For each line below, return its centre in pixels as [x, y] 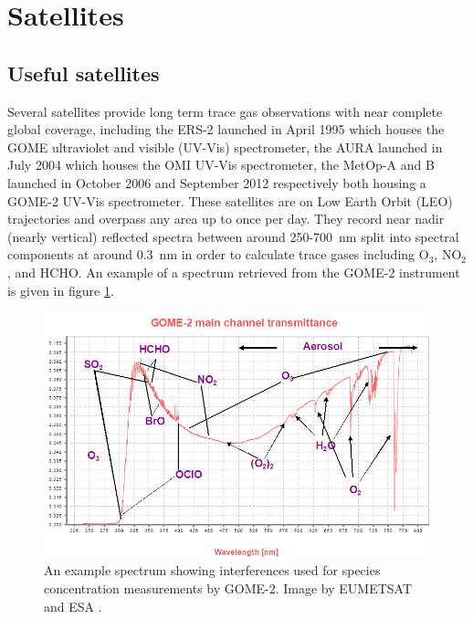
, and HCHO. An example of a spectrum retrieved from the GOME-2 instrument [234, 272]
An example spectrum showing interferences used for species [212, 570]
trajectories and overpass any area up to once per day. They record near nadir [226, 219]
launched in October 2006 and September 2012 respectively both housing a [217, 182]
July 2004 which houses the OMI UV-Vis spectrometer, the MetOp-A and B [221, 165]
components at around [70, 254]
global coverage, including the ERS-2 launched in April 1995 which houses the [226, 129]
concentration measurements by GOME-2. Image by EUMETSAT [228, 588]
